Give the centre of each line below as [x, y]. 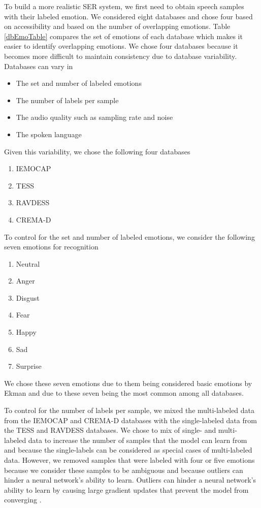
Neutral [28, 263]
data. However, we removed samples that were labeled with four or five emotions [129, 460]
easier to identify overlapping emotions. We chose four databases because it [121, 46]
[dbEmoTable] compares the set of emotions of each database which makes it [123, 36]
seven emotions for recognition [51, 247]
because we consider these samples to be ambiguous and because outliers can [124, 470]
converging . [23, 500]
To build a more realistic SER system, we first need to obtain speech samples [124, 6]
